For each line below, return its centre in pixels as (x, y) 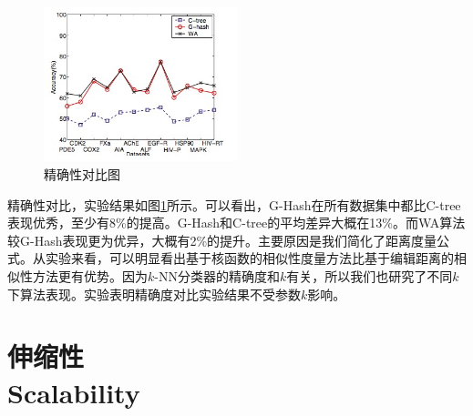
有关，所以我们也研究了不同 (370, 276)
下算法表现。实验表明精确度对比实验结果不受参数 (154, 294)
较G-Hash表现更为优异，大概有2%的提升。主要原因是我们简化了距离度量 (222, 240)
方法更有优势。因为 (90, 276)
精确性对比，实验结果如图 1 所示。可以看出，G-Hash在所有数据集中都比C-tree (234, 204)
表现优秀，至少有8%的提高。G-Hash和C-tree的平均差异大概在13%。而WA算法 (236, 223)
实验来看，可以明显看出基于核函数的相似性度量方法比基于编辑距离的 (249, 258)
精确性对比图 (82, 174)
